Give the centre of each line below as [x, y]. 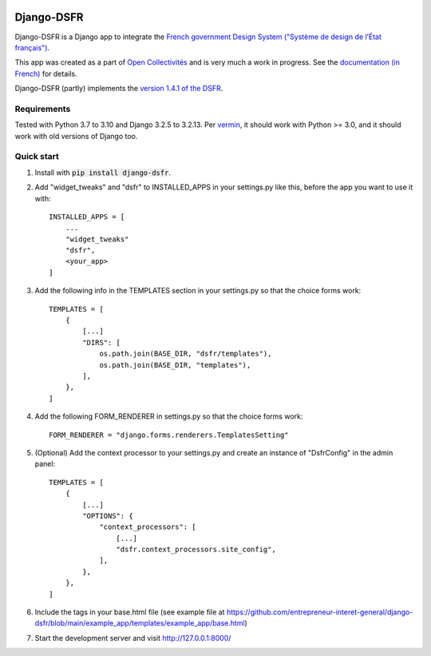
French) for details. [46, 74]
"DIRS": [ [102, 342]
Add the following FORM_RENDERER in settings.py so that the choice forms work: [169, 416]
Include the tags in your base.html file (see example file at [130, 612]
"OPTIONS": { [108, 516]
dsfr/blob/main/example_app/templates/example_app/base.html [140, 623]
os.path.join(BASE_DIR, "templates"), [175, 365]
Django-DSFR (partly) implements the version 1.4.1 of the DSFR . [119, 89]
